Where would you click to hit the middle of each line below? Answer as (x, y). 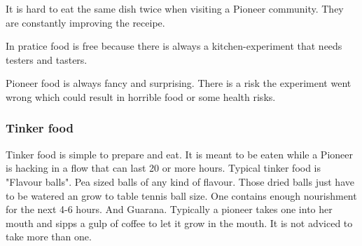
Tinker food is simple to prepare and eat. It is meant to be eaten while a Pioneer (179, 154)
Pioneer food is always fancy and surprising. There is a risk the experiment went (179, 83)
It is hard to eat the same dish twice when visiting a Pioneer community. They (175, 8)
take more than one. (49, 237)
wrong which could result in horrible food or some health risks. (141, 96)
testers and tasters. (47, 59)
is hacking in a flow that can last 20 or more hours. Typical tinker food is (163, 168)
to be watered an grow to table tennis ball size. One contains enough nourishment (181, 195)
